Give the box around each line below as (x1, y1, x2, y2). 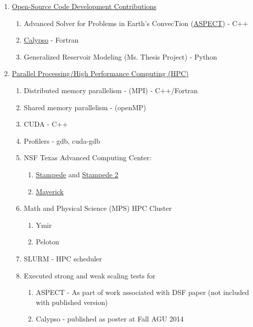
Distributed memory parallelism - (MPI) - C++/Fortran (24, 85, 198, 95)
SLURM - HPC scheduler (24, 253, 102, 263)
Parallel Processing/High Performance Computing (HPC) (12, 68, 189, 79)
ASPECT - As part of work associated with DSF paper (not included (36, 287, 249, 297)
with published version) (36, 296, 108, 307)
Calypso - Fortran (24, 35, 79, 45)
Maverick (36, 186, 64, 196)
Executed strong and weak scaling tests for (24, 270, 156, 280)
